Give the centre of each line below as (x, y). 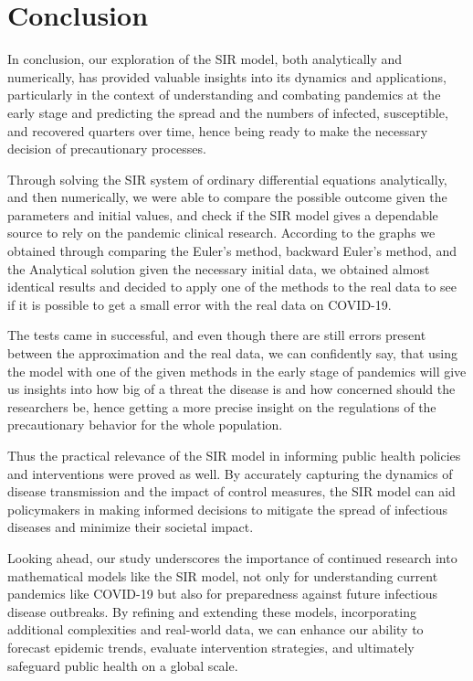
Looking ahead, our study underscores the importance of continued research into (232, 557)
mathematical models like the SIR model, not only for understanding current (223, 575)
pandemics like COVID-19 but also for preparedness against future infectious (222, 594)
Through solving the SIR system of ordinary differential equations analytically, (227, 179)
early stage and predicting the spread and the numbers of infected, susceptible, (228, 112)
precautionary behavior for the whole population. (145, 425)
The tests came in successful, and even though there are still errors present (217, 335)
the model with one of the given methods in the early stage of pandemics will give (237, 371)
